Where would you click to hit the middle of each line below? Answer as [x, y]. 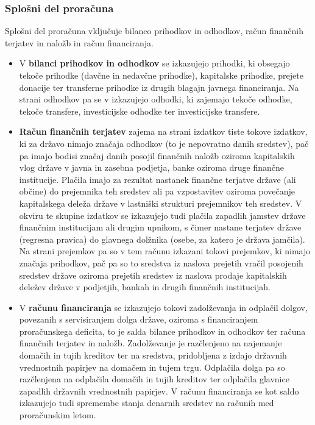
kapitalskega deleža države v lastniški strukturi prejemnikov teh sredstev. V [161, 203]
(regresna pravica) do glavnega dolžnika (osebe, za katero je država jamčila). [162, 239]
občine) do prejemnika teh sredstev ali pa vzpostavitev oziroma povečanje [157, 191]
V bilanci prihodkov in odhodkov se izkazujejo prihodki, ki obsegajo [154, 63]
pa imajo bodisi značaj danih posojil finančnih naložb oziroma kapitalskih [157, 155]
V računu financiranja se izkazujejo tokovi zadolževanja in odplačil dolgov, [163, 307]
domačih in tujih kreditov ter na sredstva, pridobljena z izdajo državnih [153, 355]
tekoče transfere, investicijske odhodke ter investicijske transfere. [140, 111]
